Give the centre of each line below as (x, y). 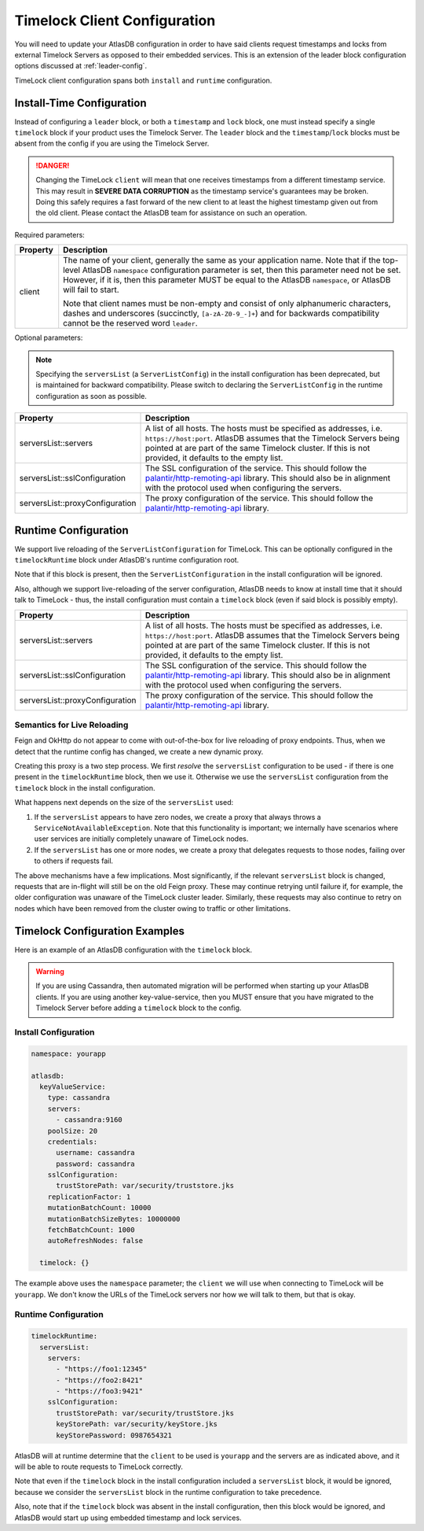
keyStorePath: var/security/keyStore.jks (137, 1424)
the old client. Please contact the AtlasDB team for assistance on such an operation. (172, 213)
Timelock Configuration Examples (99, 931)
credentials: (73, 1142)
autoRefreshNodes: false (95, 1241)
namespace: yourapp (68, 1053)
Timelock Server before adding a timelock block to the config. (139, 1008)
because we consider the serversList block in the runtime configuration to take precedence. (168, 1492)
